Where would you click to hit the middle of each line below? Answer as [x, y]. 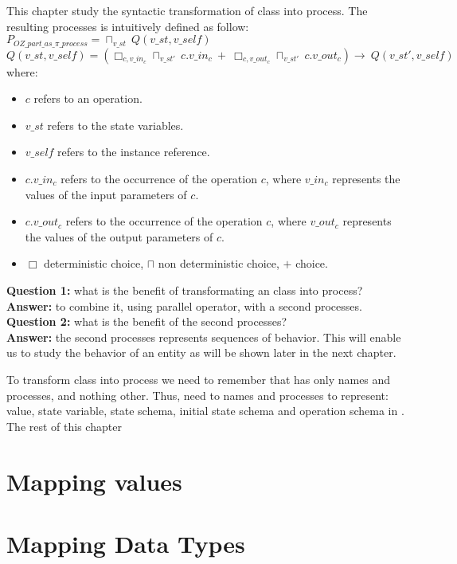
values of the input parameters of [106, 194]
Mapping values [94, 481]
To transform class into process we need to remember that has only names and [199, 379]
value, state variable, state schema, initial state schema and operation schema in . [205, 411]
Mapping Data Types [126, 543]
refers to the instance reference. [134, 152]
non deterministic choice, [219, 263]
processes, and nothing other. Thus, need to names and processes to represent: [197, 395]
